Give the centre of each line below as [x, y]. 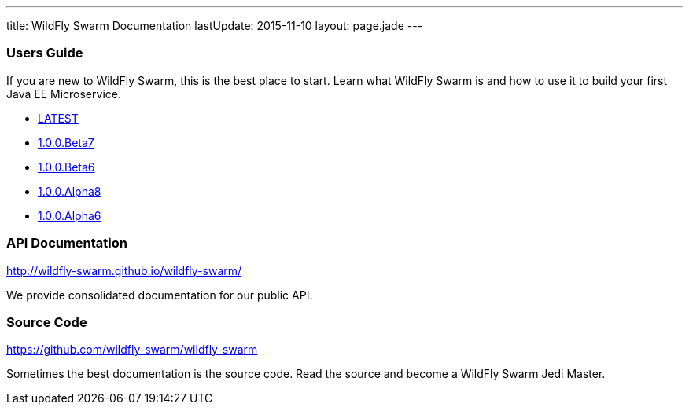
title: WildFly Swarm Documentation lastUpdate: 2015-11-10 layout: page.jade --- [215, 26]
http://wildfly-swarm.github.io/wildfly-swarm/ [124, 270]
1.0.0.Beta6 [66, 167]
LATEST [58, 118]
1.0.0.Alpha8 [70, 191]
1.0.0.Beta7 [66, 142]
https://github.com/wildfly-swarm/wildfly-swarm [132, 350]
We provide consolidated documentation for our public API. [160, 295]
